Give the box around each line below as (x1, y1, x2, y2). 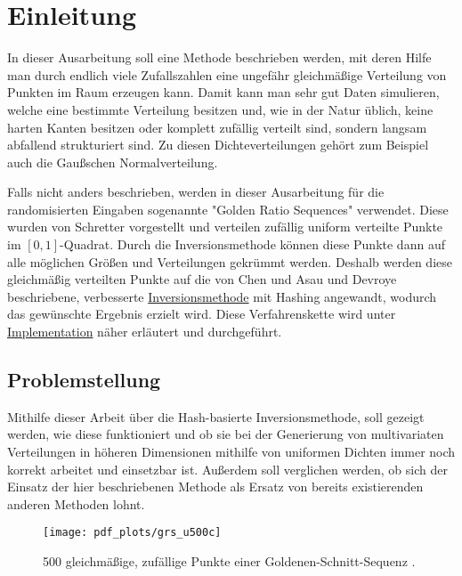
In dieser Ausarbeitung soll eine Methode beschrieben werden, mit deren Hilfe (7, 48, 432, 67)
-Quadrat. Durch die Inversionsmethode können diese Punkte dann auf (60, 235, 445, 254)
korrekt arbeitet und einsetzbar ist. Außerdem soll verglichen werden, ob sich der (7, 459, 448, 478)
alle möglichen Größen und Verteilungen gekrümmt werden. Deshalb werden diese (7, 252, 452, 271)
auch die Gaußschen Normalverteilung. (7, 152, 218, 171)
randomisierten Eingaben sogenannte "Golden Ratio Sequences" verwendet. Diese (7, 199, 449, 218)
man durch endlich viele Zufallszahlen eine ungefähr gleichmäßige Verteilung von (7, 65, 447, 84)
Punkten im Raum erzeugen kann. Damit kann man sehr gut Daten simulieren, (7, 83, 440, 101)
